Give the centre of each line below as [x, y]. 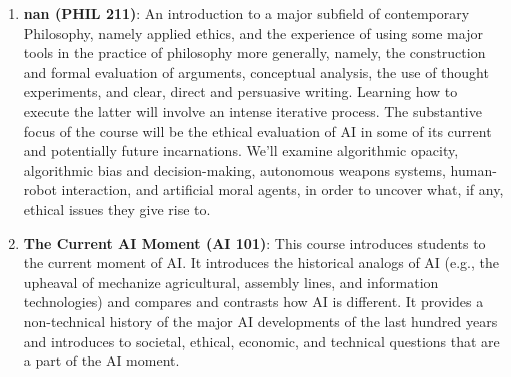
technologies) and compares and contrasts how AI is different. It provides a [253, 301]
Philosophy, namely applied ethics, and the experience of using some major [253, 32]
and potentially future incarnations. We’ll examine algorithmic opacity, [241, 150]
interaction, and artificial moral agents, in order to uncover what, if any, [282, 189]
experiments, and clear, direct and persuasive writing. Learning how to [240, 91]
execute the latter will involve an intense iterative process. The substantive [252, 110]
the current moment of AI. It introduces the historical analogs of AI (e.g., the [261, 262]
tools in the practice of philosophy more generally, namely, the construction [254, 52]
